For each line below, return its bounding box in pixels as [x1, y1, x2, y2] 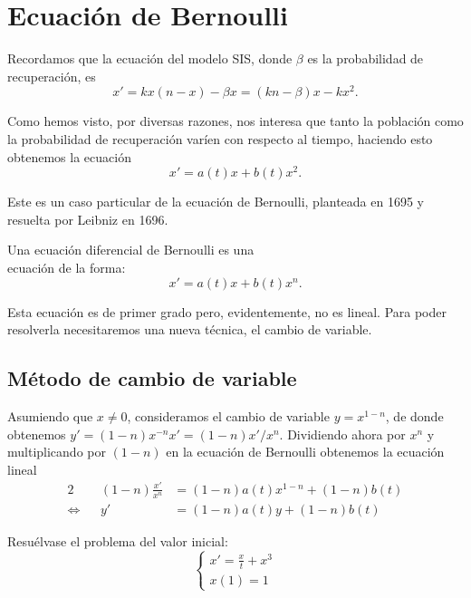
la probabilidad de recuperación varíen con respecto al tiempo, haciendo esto [7, 129, 433, 148]
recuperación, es [7, 66, 96, 85]
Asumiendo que [7, 407, 93, 426]
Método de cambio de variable [7, 364, 297, 392]
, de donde [385, 407, 444, 426]
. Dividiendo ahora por [279, 424, 406, 443]
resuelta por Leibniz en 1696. [7, 209, 168, 228]
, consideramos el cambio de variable [127, 407, 330, 426]
